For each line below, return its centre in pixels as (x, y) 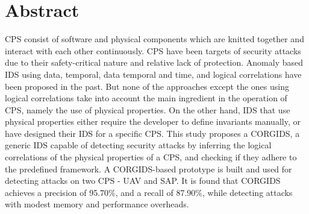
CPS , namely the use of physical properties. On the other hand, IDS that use (148, 109)
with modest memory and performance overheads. (97, 204)
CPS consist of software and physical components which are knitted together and (154, 39)
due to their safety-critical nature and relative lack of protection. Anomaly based (154, 62)
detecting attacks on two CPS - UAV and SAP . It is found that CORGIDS (143, 181)
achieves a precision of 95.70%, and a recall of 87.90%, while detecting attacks (149, 192)
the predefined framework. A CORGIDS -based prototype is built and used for (148, 168)
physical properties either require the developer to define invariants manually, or (153, 121)
